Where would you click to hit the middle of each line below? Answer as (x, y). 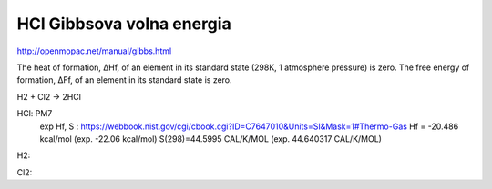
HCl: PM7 (35, 114)
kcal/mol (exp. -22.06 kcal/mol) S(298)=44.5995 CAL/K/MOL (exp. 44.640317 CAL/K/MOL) (211, 139)
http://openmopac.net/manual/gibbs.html (94, 51)
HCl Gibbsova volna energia (124, 24)
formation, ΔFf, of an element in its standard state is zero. (124, 80)
